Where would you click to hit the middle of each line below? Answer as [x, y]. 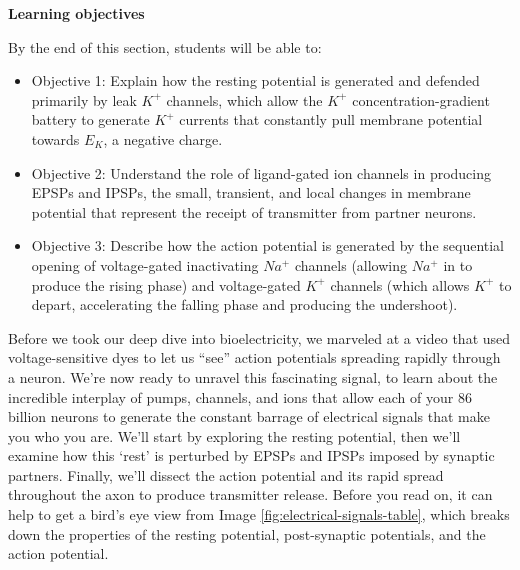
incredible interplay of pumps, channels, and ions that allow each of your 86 [240, 396]
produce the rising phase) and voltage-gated [166, 284]
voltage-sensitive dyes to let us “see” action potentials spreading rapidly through [254, 357]
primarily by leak [84, 99]
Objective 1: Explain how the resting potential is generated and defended [255, 80]
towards [55, 138]
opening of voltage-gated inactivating [145, 264]
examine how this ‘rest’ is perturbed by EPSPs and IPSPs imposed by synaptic [251, 455]
